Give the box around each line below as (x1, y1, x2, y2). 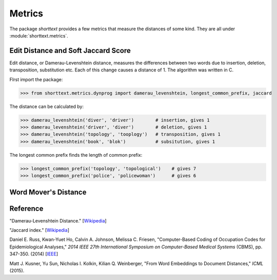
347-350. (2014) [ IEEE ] (9, 251, 58, 257)
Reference (9, 204, 44, 213)
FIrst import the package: (9, 76, 63, 82)
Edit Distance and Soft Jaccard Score (9, 46, 131, 55)
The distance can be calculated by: (9, 103, 84, 109)
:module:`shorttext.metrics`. (9, 32, 69, 39)
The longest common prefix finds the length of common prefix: (9, 152, 143, 158)
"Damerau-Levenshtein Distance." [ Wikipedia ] (9, 217, 107, 223)
